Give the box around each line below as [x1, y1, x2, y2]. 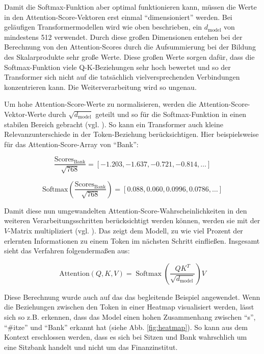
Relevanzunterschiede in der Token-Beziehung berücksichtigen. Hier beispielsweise [4, 129, 259, 139]
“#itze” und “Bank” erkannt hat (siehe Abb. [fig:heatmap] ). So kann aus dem [4, 321, 248, 332]
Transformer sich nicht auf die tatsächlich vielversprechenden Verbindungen [4, 72, 240, 82]
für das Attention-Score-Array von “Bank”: [4, 138, 139, 149]
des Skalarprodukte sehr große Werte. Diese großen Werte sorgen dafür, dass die [4, 51, 255, 62]
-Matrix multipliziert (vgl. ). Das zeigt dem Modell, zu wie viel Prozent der [8, 225, 243, 235]
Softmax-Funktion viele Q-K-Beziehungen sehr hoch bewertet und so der [4, 61, 231, 72]
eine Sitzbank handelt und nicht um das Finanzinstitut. [4, 341, 178, 352]
